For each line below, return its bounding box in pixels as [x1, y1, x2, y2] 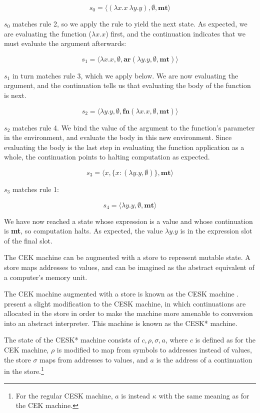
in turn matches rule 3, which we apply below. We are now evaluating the [12, 70, 238, 80]
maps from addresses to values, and [39, 354, 148, 364]
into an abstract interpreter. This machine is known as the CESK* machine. [4, 317, 237, 328]
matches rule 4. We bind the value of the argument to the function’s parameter [12, 122, 255, 132]
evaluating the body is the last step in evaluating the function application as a [4, 141, 244, 152]
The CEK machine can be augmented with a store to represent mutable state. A [4, 252, 250, 262]
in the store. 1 [4, 364, 44, 376]
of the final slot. [4, 235, 52, 245]
